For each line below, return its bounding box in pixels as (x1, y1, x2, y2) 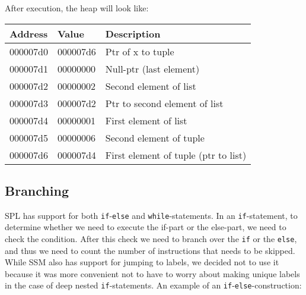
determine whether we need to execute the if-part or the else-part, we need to (5, 221, 286, 233)
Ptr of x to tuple (105, 44, 174, 58)
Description (105, 26, 161, 40)
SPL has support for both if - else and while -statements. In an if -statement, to (5, 209, 298, 221)
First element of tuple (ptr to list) (105, 147, 247, 162)
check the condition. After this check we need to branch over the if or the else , (5, 233, 297, 245)
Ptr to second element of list (105, 96, 224, 110)
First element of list (105, 113, 187, 127)
